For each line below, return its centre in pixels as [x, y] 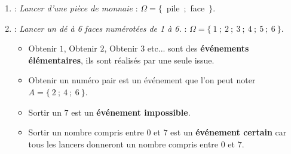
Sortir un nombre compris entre [86, 132]
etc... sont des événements [198, 48]
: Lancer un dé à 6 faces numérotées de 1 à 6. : [100, 28]
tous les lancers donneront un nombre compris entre [123, 144]
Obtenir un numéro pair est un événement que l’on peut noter [142, 80]
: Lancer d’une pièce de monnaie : [76, 8]
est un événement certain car [229, 132]
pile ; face [186, 8]
